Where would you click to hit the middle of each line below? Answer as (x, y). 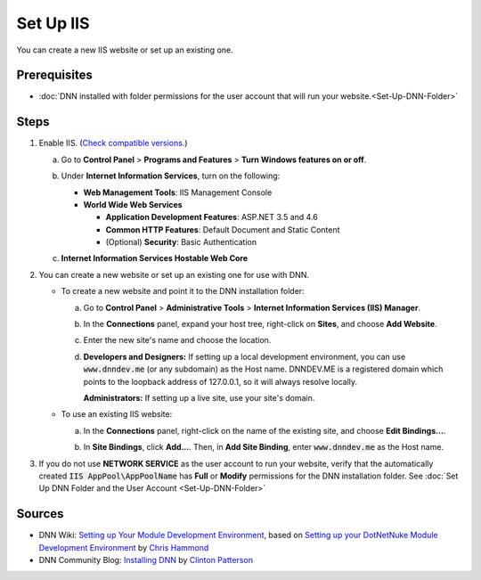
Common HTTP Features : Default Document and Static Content (223, 229)
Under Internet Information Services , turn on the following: (171, 176)
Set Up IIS (53, 23)
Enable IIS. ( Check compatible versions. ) (113, 143)
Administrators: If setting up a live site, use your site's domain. (199, 398)
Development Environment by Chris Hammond (124, 547)
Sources (40, 514)
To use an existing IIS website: (117, 414)
